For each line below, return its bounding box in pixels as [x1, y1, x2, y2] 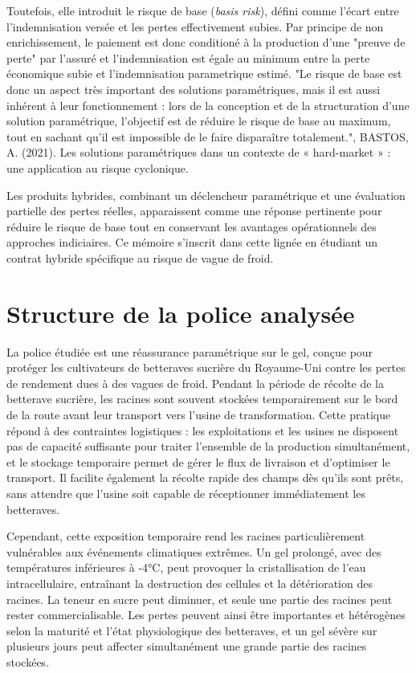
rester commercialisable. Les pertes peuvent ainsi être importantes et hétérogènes [6, 606, 406, 623]
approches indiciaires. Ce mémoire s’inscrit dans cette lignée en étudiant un [6, 234, 378, 251]
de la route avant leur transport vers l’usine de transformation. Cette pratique [6, 406, 391, 422]
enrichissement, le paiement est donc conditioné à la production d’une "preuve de [6, 34, 406, 51]
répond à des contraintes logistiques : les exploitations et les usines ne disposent [6, 422, 399, 438]
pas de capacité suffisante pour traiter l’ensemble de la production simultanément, [6, 438, 410, 455]
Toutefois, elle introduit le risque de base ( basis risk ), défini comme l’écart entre [6, 2, 399, 18]
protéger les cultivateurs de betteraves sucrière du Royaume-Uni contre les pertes [6, 359, 406, 376]
